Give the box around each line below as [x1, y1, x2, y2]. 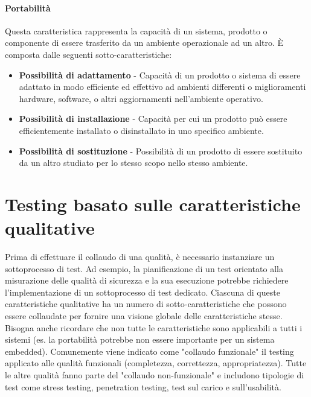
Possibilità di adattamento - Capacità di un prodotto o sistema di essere [19, 68, 301, 81]
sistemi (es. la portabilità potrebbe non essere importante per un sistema [5, 333, 275, 346]
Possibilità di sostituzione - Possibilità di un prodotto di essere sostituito [19, 144, 303, 157]
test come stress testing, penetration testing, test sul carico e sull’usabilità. [5, 380, 281, 393]
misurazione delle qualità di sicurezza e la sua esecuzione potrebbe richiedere [5, 274, 289, 287]
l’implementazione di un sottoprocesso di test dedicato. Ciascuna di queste [5, 285, 280, 298]
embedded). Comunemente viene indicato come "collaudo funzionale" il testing [5, 345, 294, 357]
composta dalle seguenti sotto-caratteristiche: [5, 48, 172, 60]
